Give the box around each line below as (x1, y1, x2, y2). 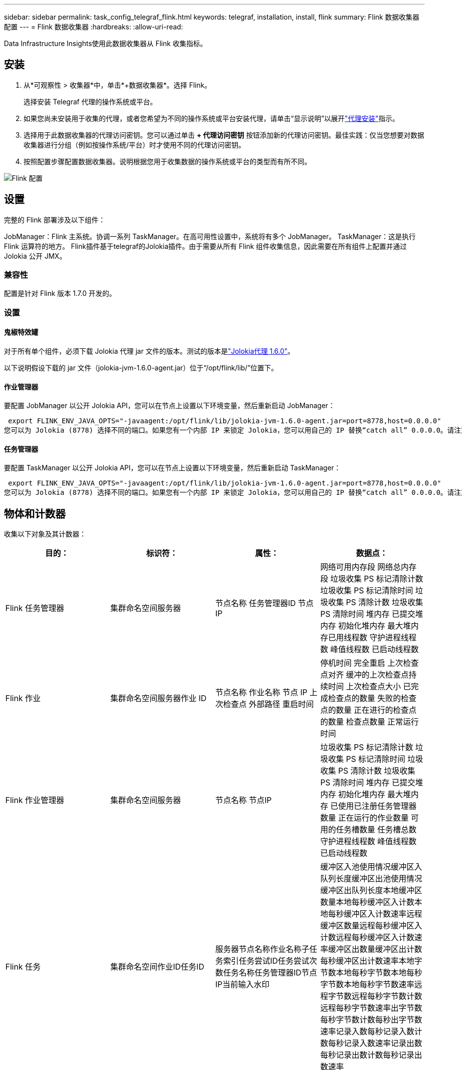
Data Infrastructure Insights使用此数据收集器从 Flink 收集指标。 (4, 39, 207, 48)
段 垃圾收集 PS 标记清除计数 (320, 574, 423, 584)
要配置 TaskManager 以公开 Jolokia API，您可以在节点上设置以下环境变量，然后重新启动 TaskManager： (4, 463, 341, 472)
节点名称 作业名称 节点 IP (215, 687, 308, 698)
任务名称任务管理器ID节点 (223, 968, 317, 978)
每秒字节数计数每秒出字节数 (320, 1015, 422, 1025)
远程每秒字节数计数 (351, 991, 422, 1001)
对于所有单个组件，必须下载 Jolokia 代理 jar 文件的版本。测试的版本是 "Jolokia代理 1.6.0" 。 (4, 347, 295, 356)
